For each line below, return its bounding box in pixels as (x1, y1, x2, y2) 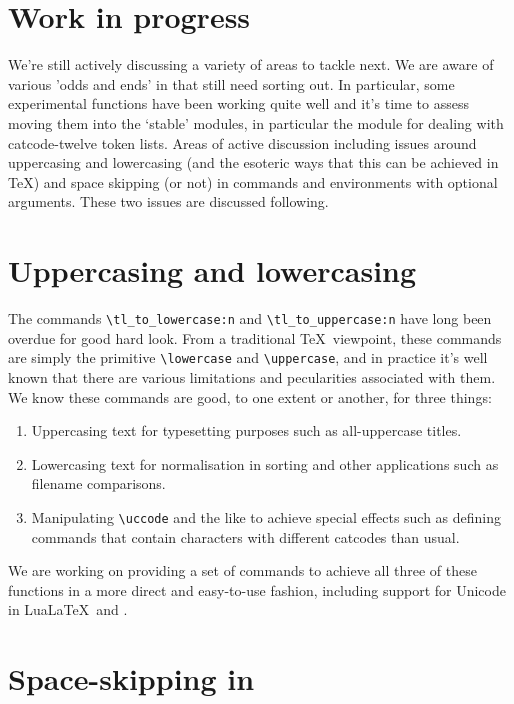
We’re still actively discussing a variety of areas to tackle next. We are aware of (8, 54, 494, 75)
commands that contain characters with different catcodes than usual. (31, 526, 460, 547)
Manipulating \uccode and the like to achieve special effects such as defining (31, 506, 502, 527)
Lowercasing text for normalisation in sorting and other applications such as (31, 453, 499, 474)
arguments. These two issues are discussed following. (8, 191, 329, 212)
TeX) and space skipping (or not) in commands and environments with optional (8, 171, 498, 192)
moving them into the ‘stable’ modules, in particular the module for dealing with (8, 112, 504, 133)
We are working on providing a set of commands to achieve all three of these (8, 560, 477, 581)
